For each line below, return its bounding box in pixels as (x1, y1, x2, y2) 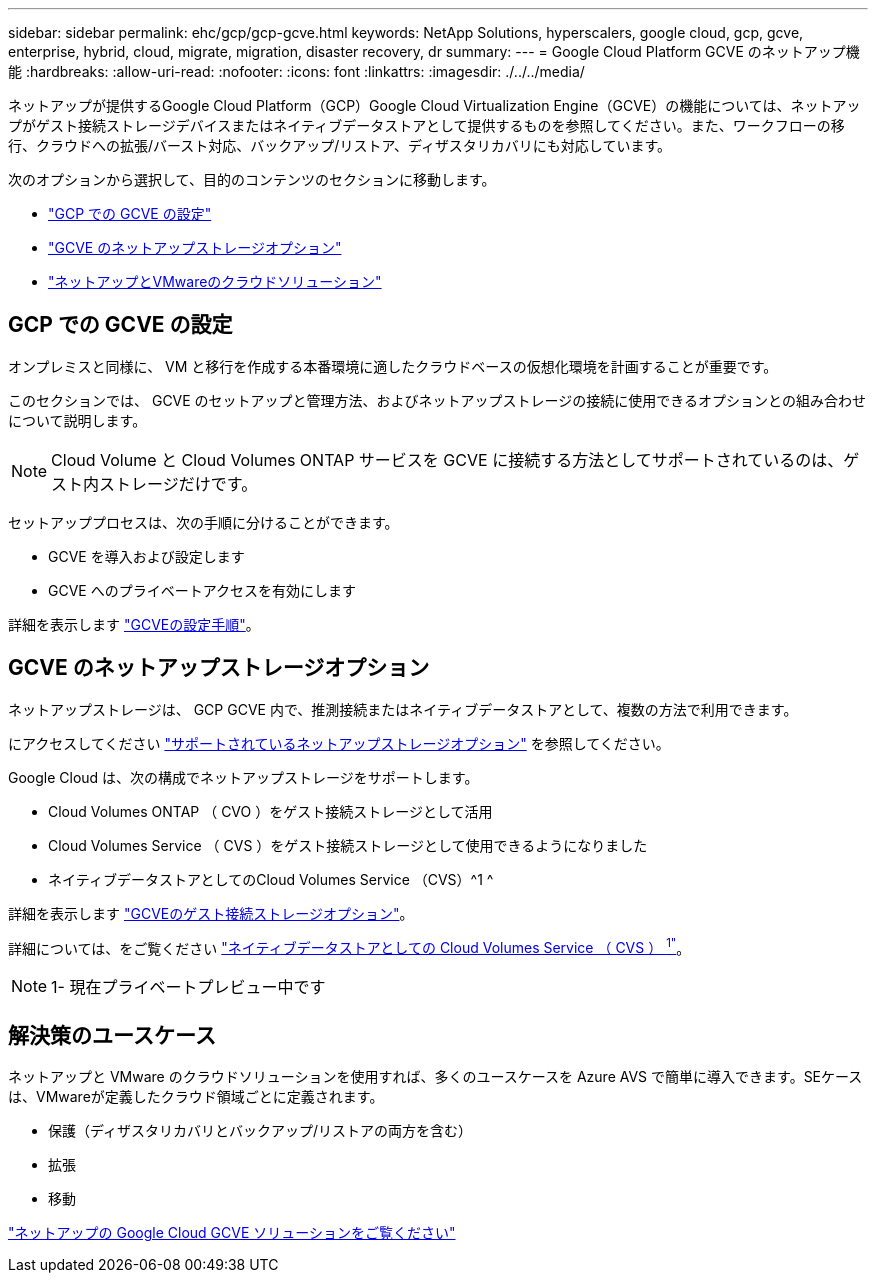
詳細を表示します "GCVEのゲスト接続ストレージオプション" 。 (8, 904, 414, 922)
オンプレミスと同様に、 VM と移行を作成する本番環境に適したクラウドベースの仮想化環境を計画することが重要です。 (8, 357, 778, 375)
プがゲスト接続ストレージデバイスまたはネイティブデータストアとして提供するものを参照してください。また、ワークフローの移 (8, 117, 845, 134)
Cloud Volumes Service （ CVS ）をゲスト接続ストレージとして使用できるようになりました (48, 836, 648, 854)
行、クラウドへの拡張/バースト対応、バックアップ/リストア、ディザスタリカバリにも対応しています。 (8, 137, 672, 154)
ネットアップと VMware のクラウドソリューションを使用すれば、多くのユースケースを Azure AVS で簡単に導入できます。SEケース (8, 1068, 863, 1086)
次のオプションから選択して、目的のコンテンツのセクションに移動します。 (8, 171, 496, 188)
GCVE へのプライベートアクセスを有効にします (48, 581, 356, 599)
